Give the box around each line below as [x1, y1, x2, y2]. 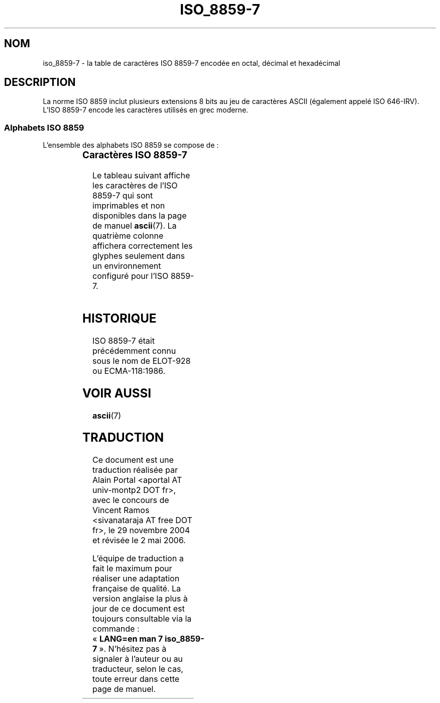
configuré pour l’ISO [92, 270, 169, 281]
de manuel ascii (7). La [92, 220, 177, 231]
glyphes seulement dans [92, 250, 185, 261]
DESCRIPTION [4, 76, 76, 89]
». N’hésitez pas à [99, 644, 167, 654]
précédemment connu [92, 345, 176, 356]
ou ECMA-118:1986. [92, 365, 166, 376]
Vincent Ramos [92, 505, 150, 516]
